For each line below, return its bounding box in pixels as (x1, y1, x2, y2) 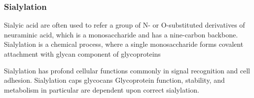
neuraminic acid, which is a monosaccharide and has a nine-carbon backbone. (4, 29, 238, 39)
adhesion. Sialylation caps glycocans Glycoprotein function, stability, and (4, 75, 225, 85)
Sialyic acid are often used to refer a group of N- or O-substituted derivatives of (4, 20, 245, 30)
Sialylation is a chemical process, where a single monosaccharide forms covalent (4, 39, 244, 49)
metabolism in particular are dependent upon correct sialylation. (4, 84, 199, 95)
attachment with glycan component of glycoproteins (4, 49, 161, 59)
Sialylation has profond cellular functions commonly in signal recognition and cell (4, 65, 250, 75)
